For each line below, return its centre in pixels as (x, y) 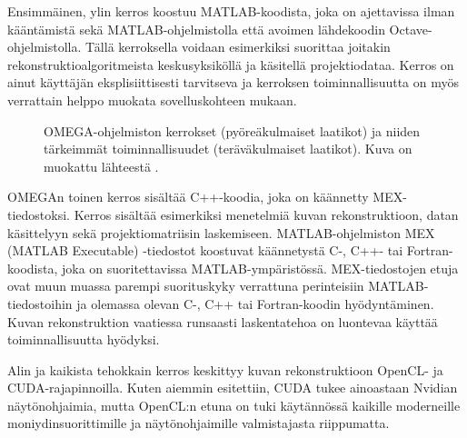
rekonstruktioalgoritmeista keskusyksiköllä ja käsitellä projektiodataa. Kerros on (231, 64)
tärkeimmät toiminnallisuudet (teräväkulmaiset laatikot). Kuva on (228, 149)
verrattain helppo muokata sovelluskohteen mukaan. (152, 100)
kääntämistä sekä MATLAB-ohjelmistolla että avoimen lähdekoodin (196, 29)
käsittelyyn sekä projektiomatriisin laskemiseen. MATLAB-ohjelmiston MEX (221, 232)
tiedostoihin (40, 303)
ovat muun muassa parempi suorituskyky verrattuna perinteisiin (186, 286)
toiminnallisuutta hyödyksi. (84, 339)
